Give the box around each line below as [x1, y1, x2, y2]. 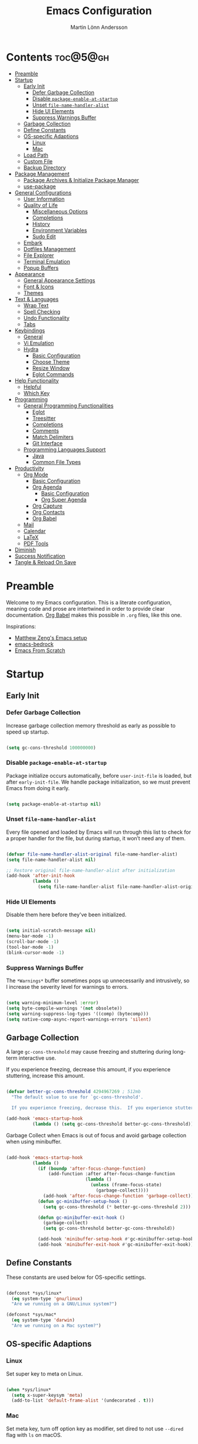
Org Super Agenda [41, 496, 87, 503]
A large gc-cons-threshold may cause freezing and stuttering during [6, 1048, 172, 1055]
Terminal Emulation [23, 258, 71, 265]
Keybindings [14, 327, 45, 334]
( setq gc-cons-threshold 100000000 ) [6, 745, 96, 751]
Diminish [14, 546, 37, 553]
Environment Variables [32, 226, 87, 233]
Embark [23, 239, 43, 246]
